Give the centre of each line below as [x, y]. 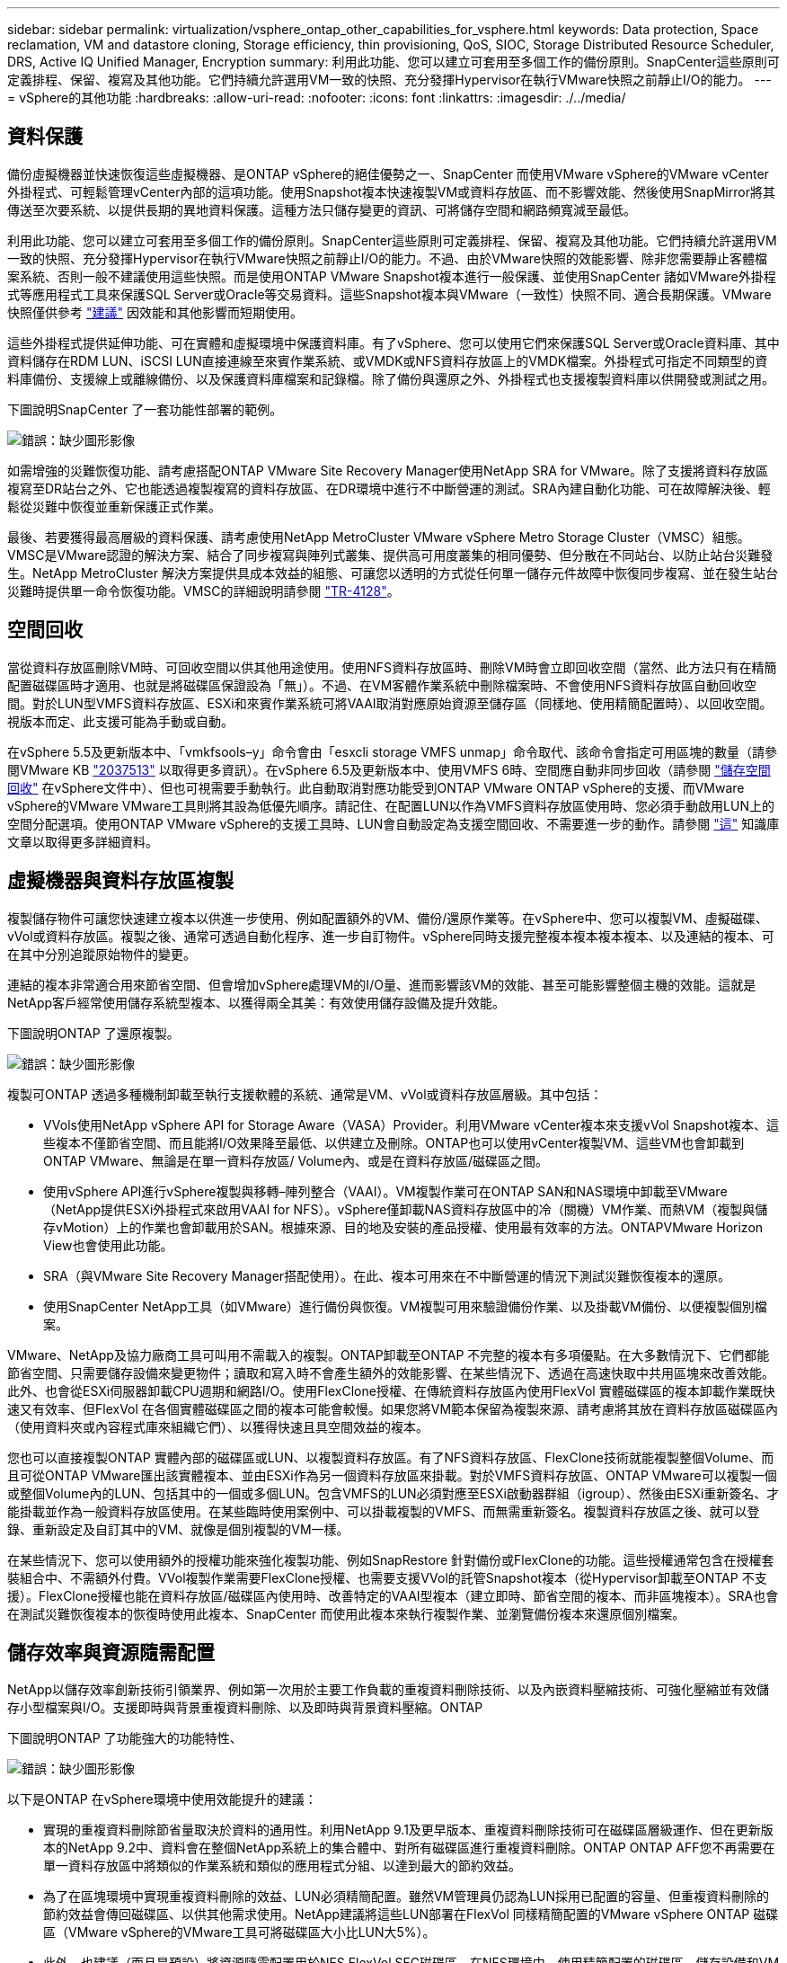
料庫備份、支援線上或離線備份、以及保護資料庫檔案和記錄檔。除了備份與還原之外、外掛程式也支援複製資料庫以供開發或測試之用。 [391, 378]
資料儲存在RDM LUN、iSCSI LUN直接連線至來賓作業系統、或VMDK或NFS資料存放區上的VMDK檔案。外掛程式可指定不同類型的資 [388, 360]
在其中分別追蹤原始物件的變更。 [102, 954]
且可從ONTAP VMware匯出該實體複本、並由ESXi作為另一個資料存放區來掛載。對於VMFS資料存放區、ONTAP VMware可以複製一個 [392, 1475]
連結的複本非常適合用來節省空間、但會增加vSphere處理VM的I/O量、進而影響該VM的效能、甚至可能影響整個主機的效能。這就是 [382, 984]
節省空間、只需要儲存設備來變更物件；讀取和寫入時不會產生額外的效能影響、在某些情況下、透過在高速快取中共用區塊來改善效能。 [391, 1372]
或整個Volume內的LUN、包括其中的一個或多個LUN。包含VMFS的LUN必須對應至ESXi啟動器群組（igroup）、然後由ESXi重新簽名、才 [393, 1493]
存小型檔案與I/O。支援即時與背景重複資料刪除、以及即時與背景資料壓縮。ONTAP [245, 1708]
